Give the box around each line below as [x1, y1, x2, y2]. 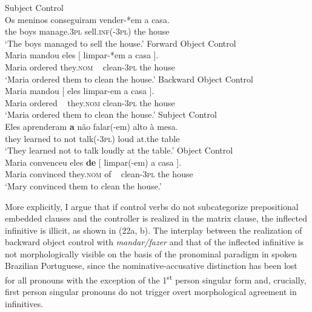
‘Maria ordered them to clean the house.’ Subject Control [5, 108, 217, 121]
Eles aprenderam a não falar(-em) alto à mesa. [5, 120, 178, 132]
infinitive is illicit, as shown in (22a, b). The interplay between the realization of [5, 223, 302, 236]
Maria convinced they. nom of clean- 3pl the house [5, 168, 193, 180]
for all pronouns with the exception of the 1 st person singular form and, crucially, [5, 272, 307, 286]
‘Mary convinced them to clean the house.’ [5, 179, 162, 192]
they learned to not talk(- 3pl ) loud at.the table [5, 132, 180, 144]
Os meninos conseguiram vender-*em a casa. [5, 13, 170, 25]
